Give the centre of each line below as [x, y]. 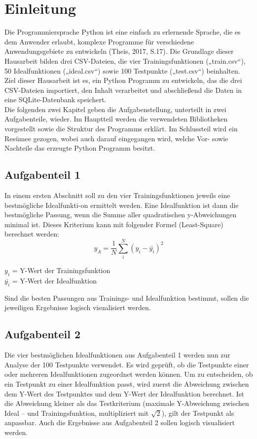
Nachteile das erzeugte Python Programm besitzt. [80, 148]
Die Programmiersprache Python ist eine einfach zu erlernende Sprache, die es [123, 32]
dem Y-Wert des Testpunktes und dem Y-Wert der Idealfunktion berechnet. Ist [124, 393]
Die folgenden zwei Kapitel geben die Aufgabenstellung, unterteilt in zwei [115, 109]
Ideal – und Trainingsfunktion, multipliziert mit [77, 413]
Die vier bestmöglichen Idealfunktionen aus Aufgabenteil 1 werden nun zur [117, 355]
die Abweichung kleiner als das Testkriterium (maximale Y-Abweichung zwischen [127, 403]
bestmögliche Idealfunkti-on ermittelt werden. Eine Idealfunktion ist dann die [122, 205]
